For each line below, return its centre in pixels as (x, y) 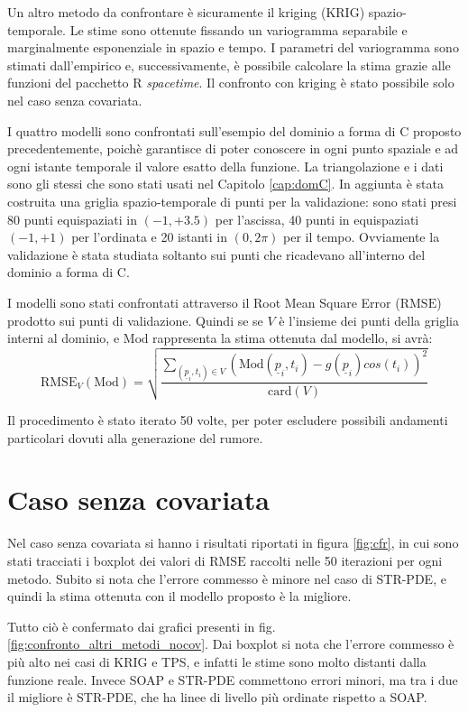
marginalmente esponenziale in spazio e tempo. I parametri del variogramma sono (233, 47)
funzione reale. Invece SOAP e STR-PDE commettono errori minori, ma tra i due (233, 679)
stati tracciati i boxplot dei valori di (106, 560)
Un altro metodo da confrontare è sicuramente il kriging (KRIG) (186, 12)
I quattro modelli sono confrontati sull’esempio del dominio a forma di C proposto (234, 130)
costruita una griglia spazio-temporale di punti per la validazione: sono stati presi (232, 201)
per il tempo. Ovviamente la (362, 237)
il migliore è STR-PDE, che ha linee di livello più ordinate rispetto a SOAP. (217, 697)
